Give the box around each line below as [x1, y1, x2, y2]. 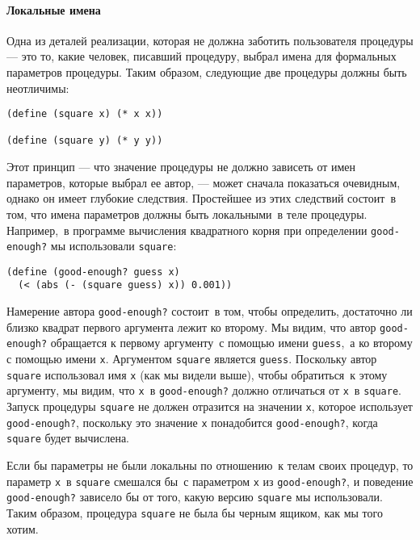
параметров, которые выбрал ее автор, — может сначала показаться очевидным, [6, 174, 401, 190]
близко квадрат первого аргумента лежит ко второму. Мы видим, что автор [6, 318, 376, 335]
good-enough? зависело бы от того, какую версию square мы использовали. [6, 488, 383, 505]
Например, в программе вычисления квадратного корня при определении [6, 221, 367, 238]
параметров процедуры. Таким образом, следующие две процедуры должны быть [6, 63, 407, 80]
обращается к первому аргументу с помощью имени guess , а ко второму [50, 334, 413, 351]
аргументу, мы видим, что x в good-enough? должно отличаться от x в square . [6, 382, 401, 399]
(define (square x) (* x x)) [6, 108, 163, 120]
